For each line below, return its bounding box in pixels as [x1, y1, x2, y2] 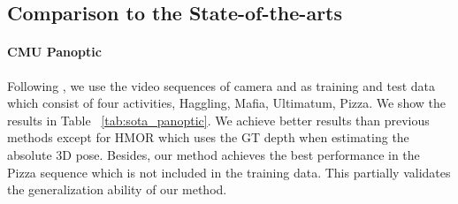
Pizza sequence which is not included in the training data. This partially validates [7, 162, 451, 181]
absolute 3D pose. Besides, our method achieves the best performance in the [7, 145, 420, 163]
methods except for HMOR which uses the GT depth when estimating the [7, 128, 409, 147]
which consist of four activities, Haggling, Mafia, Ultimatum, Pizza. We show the [7, 94, 446, 112]
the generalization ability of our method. [7, 180, 227, 199]
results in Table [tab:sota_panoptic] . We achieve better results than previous [7, 110, 430, 129]
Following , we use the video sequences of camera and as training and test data [7, 76, 436, 94]
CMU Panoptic [7, 42, 102, 61]
